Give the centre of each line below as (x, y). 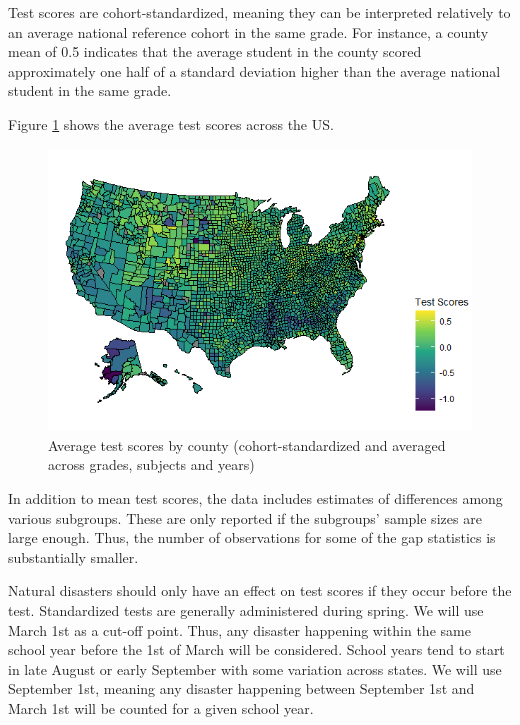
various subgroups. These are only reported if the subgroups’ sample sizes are (245, 517)
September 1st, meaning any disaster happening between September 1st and (241, 688)
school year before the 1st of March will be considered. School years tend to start (256, 649)
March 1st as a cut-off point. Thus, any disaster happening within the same (239, 629)
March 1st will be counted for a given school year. (161, 707)
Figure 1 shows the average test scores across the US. (171, 123)
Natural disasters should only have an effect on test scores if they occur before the (260, 590)
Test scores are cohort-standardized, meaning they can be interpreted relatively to (259, 12)
